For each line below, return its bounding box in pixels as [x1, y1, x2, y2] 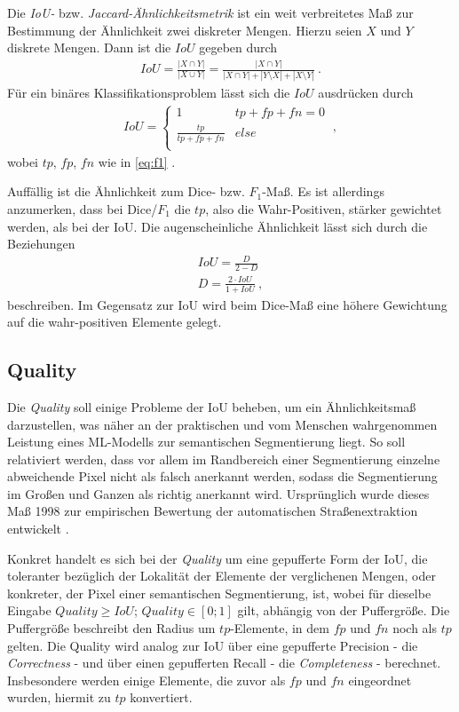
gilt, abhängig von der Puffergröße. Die [237, 601, 450, 620]
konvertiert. [130, 688, 193, 707]
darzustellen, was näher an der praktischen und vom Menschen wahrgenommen [7, 415, 438, 433]
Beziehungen [7, 234, 75, 253]
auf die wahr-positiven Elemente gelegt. [7, 312, 222, 331]
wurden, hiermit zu [7, 688, 111, 707]
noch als [392, 619, 438, 637]
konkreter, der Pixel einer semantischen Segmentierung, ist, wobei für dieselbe [7, 583, 431, 602]
